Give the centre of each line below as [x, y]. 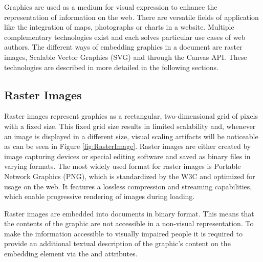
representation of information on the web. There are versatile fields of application [131, 17]
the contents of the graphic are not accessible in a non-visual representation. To [129, 223]
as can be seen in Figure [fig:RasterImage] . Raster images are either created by [128, 146]
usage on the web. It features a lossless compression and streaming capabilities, [128, 186]
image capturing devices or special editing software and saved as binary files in [127, 156]
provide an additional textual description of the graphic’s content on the [117, 243]
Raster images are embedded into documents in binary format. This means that [129, 213]
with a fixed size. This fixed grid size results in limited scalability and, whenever [130, 126]
